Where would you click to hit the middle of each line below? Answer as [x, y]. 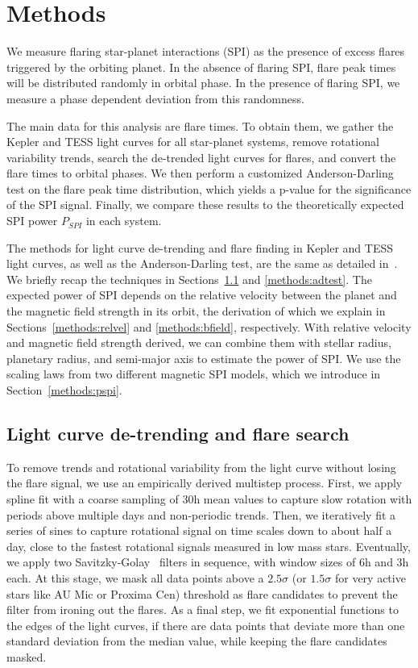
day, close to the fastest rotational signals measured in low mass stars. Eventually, [209, 546]
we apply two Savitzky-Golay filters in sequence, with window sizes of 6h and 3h [208, 562]
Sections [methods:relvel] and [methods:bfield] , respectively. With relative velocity [209, 326]
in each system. [124, 221]
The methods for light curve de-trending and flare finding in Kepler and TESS [200, 247]
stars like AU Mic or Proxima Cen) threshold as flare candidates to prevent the [202, 593]
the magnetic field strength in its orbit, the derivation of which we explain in [196, 311]
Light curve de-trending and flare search [178, 433]
